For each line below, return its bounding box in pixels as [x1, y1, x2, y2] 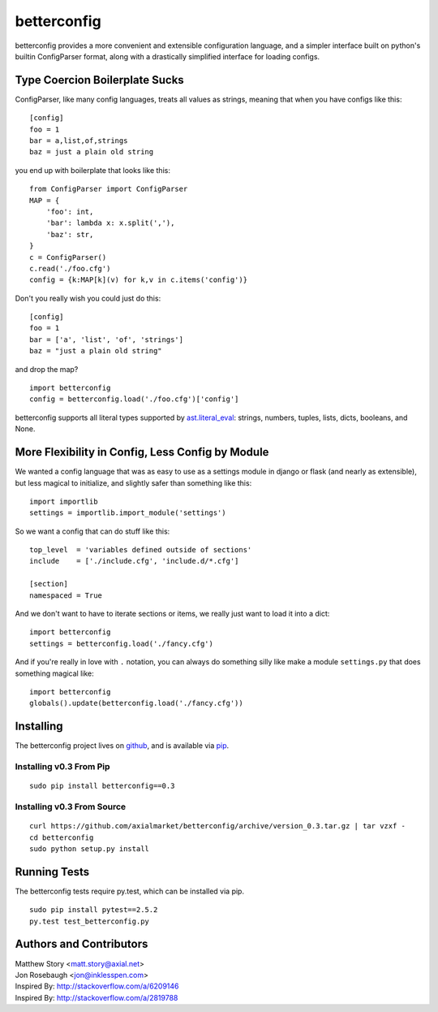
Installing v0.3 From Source [15, 801, 127, 812]
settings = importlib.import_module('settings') [29, 508, 226, 517]
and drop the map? [15, 364, 79, 374]
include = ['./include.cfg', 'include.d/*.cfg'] [29, 556, 239, 566]
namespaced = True [29, 590, 103, 600]
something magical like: [15, 668, 95, 678]
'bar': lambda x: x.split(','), [45, 218, 175, 227]
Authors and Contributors [15, 937, 148, 951]
